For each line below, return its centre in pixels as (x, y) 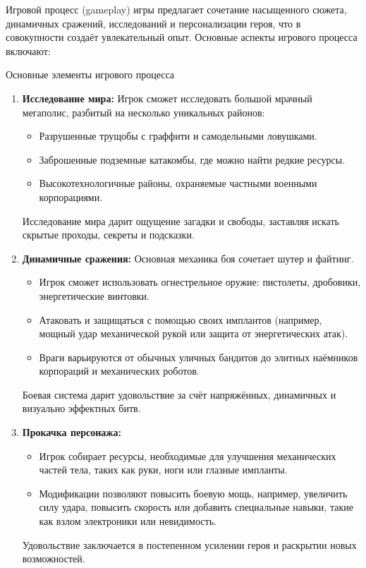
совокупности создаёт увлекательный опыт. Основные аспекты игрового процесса (182, 37)
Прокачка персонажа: (72, 432)
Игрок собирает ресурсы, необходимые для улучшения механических (188, 455)
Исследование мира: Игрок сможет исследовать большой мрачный (167, 98)
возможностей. (54, 558)
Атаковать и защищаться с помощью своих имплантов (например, (181, 319)
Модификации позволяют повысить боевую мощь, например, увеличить (193, 493)
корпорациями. (71, 197)
